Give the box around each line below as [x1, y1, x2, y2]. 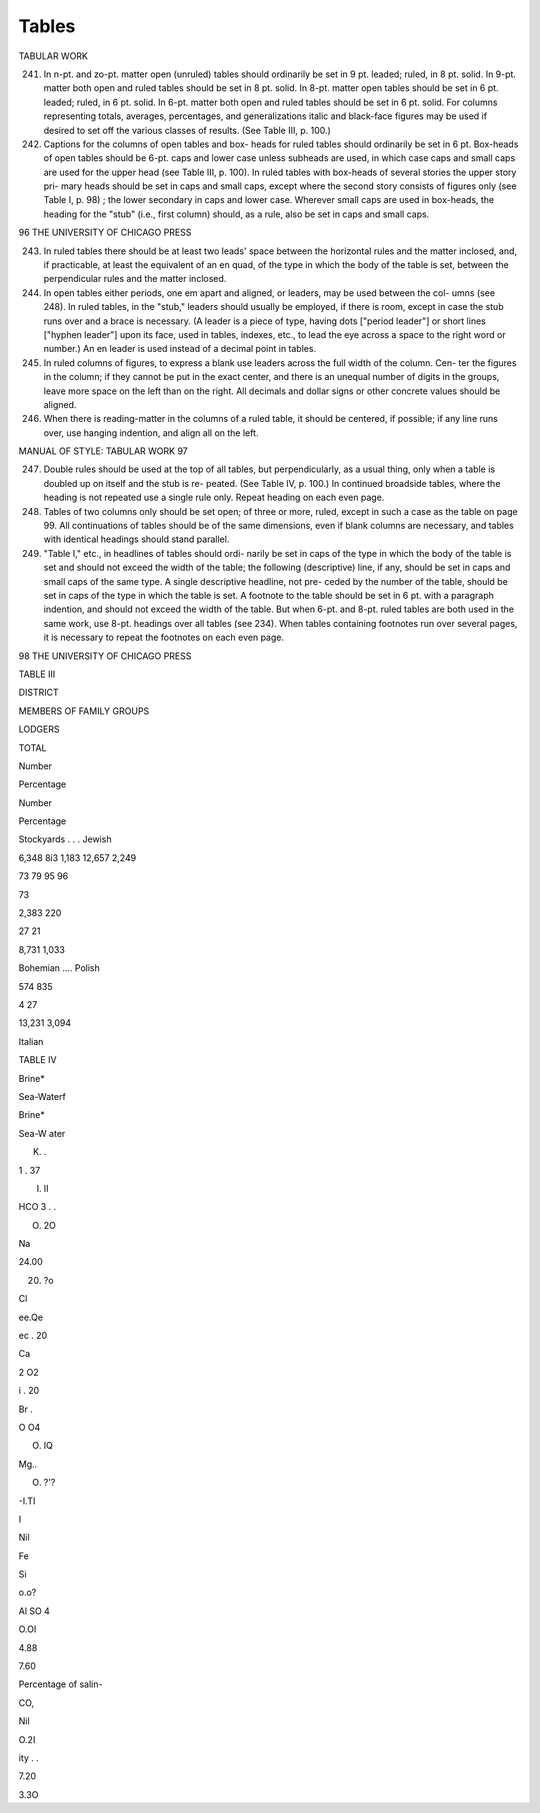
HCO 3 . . [18, 1201, 57, 1213]
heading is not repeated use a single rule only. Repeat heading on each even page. [43, 491, 385, 504]
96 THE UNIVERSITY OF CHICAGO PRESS [18, 226, 192, 239]
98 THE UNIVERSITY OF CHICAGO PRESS [18, 650, 192, 662]
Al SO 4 [18, 1605, 50, 1617]
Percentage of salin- [18, 1678, 103, 1690]
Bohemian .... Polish [18, 962, 100, 974]
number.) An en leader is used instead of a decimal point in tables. [43, 343, 317, 355]
